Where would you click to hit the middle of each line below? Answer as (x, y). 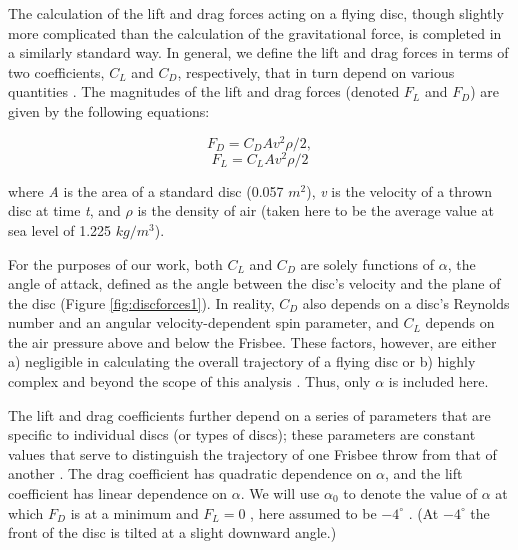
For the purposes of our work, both (115, 263)
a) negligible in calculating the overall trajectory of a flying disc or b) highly (242, 361)
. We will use (280, 493)
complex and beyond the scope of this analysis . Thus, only (189, 381)
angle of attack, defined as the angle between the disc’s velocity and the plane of (254, 283)
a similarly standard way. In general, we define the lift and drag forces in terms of (258, 52)
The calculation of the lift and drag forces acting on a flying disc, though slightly (256, 13)
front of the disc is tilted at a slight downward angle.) (172, 532)
